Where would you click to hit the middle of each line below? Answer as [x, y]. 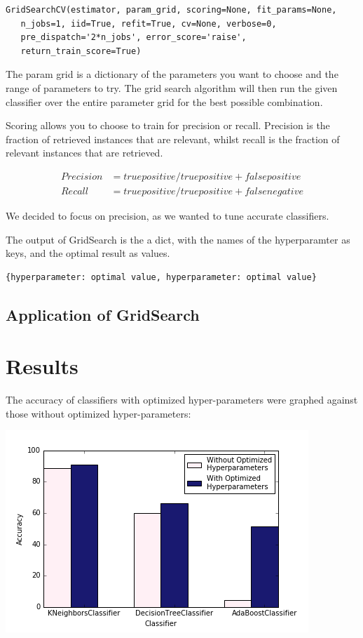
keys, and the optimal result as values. [88, 253]
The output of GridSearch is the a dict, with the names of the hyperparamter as [178, 239]
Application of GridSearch [103, 314]
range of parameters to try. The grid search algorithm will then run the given [172, 87]
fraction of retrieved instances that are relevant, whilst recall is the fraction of [173, 139]
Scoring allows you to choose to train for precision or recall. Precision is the [168, 125]
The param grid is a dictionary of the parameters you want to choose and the [172, 74]
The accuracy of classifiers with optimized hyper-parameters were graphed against [182, 400]
